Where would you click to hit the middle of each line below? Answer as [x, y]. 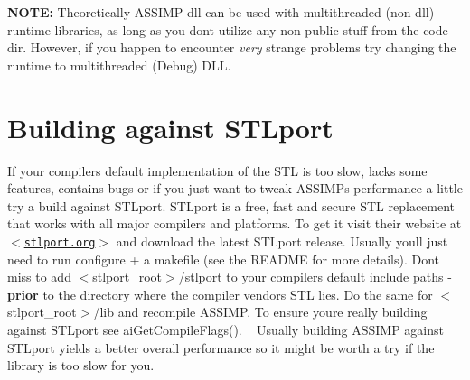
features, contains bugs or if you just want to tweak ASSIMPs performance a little [235, 188]
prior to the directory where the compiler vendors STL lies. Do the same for [220, 294]
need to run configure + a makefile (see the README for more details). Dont [224, 259]
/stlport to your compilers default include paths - [315, 277]
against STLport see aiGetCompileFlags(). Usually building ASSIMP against [226, 329]
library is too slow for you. [81, 365]
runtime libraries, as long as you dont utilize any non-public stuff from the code [228, 29]
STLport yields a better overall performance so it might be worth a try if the [221, 347]
